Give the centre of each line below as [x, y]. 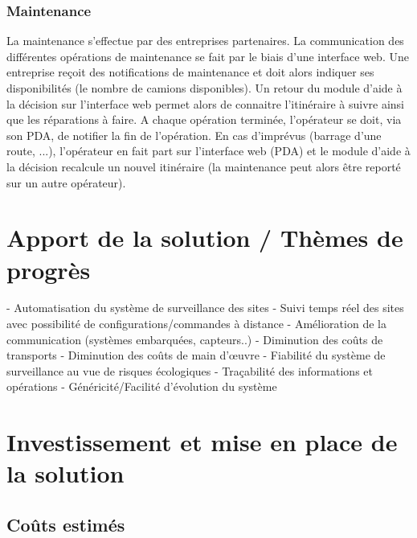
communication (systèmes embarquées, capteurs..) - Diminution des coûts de [195, 339]
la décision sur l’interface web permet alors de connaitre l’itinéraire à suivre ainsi [205, 103]
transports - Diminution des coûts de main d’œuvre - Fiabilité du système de [196, 355]
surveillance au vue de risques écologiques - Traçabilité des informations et [190, 370]
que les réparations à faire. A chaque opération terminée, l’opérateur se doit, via [204, 119]
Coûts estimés [66, 524]
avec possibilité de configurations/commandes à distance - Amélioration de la [196, 324]
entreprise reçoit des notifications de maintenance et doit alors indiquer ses [190, 72]
